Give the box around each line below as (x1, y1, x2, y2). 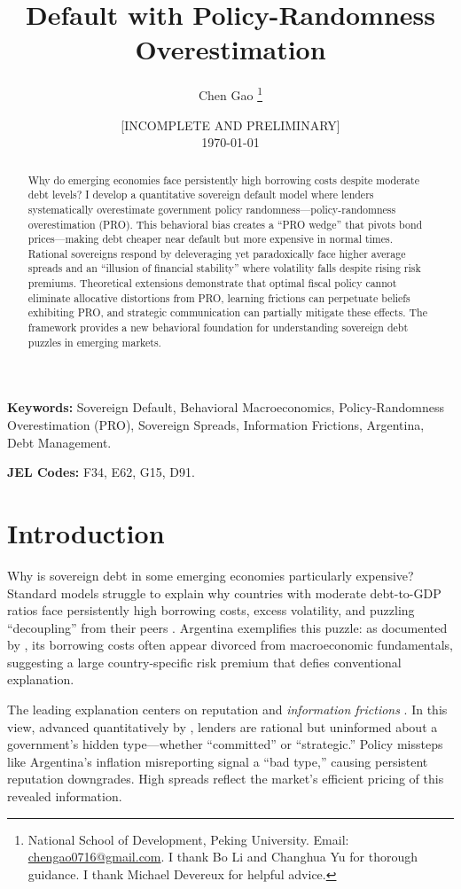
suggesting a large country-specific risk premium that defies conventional (7, 652, 402, 671)
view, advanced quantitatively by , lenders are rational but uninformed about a (7, 717, 438, 736)
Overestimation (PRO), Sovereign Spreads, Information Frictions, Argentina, (7, 416, 425, 434)
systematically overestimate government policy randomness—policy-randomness (27, 201, 396, 216)
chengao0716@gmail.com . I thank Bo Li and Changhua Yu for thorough (27, 847, 418, 866)
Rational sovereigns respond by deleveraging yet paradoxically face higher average (27, 246, 406, 261)
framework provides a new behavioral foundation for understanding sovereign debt (27, 320, 409, 335)
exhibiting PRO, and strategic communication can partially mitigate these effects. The (27, 305, 427, 320)
